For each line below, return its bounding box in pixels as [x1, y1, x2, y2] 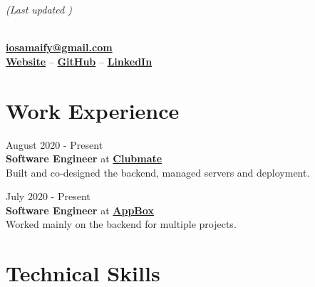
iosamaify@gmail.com [6, 40, 113, 55]
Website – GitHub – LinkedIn [6, 53, 153, 68]
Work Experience [6, 95, 180, 125]
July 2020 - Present [6, 189, 91, 204]
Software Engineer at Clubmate [6, 151, 162, 166]
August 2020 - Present [6, 137, 103, 152]
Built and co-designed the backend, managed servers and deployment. [6, 165, 310, 179]
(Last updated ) [6, 2, 72, 16]
